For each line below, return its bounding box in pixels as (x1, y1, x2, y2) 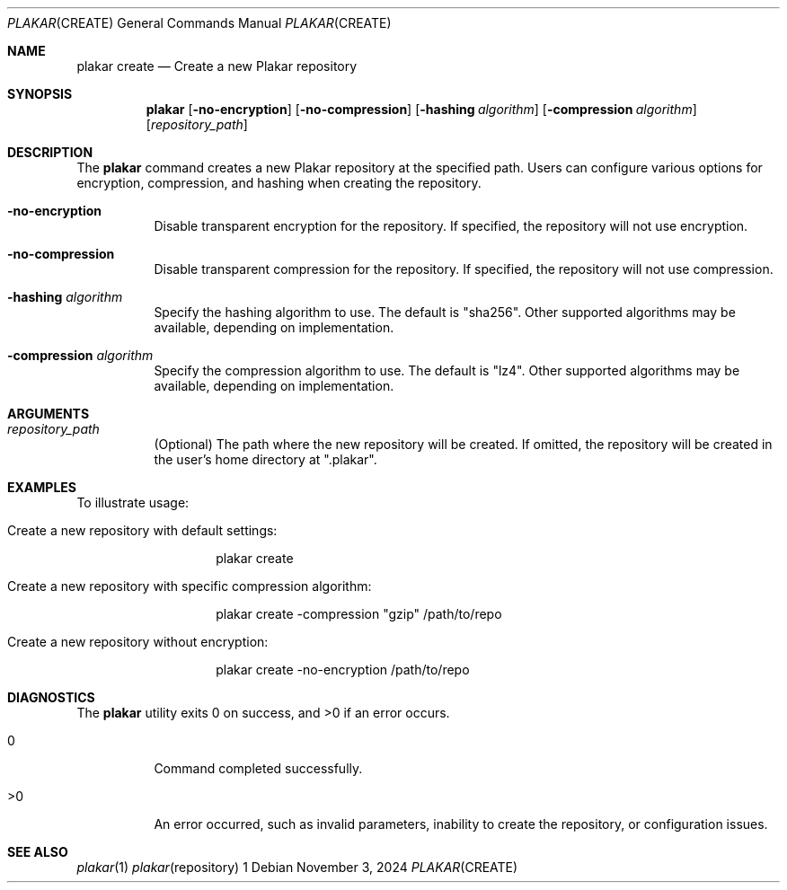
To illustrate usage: (76, 495, 190, 510)
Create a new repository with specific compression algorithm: (7, 578, 372, 594)
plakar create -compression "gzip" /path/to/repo (216, 606, 502, 621)
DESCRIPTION (7, 145, 93, 160)
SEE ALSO (7, 844, 68, 859)
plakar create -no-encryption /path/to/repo (216, 662, 470, 677)
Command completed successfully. (154, 761, 363, 776)
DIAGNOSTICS (7, 690, 95, 705)
